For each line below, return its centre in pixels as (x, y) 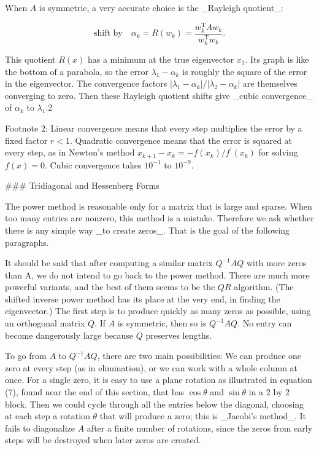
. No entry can (265, 323)
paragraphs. (27, 242)
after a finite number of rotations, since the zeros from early (200, 428)
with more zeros (277, 263)
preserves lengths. (179, 335)
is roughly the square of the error (245, 71)
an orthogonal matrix (45, 323)
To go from (26, 356)
